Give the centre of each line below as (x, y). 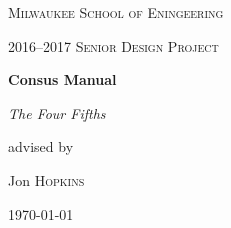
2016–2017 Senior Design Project (113, 45)
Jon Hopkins (46, 179)
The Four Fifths (57, 112)
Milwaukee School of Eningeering (116, 12)
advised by (41, 146)
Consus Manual (62, 79)
